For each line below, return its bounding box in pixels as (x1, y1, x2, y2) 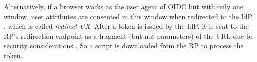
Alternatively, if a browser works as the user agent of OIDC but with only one (4, 1, 244, 11)
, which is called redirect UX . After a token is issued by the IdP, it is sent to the (4, 21, 249, 31)
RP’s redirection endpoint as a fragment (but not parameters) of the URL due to (4, 30, 253, 41)
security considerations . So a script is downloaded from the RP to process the (4, 40, 244, 51)
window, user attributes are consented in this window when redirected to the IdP (4, 11, 252, 21)
